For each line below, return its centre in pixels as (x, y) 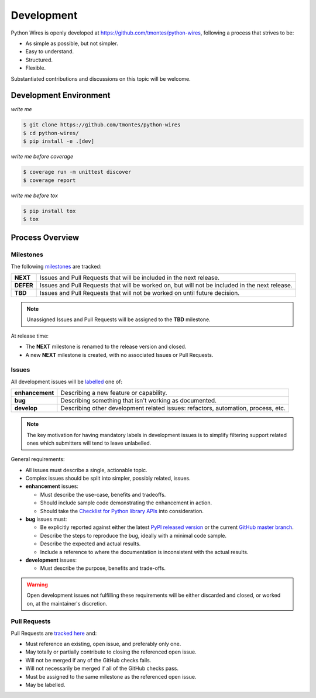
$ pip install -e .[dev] (59, 141)
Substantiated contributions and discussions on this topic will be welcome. (101, 78)
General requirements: (38, 459)
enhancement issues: (52, 486)
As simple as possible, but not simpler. (72, 43)
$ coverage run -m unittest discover (77, 172)
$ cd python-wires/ (51, 133)
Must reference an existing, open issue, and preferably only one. (103, 644)
